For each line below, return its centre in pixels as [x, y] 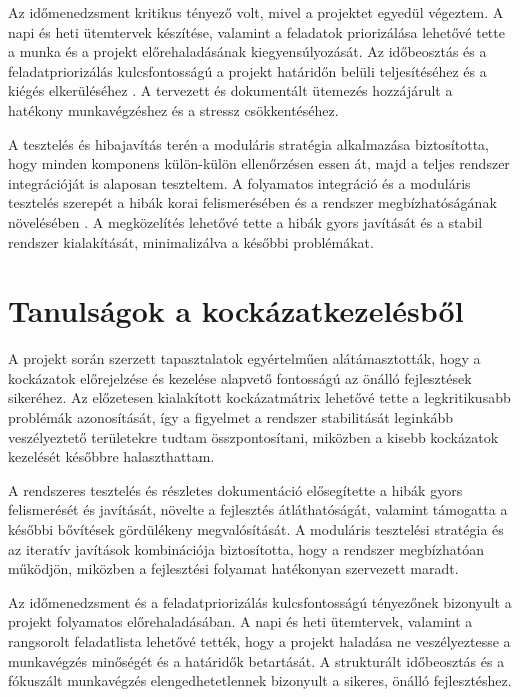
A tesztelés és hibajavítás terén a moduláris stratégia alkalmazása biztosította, [248, 143]
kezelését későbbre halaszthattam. [111, 456]
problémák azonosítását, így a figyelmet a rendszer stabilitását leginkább [231, 417]
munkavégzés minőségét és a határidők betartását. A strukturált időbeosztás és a [256, 660]
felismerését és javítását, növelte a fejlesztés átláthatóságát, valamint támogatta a [258, 509]
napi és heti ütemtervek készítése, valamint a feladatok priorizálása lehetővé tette [256, 31]
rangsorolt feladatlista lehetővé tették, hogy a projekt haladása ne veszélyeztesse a [259, 640]
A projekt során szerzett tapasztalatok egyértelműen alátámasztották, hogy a [244, 358]
